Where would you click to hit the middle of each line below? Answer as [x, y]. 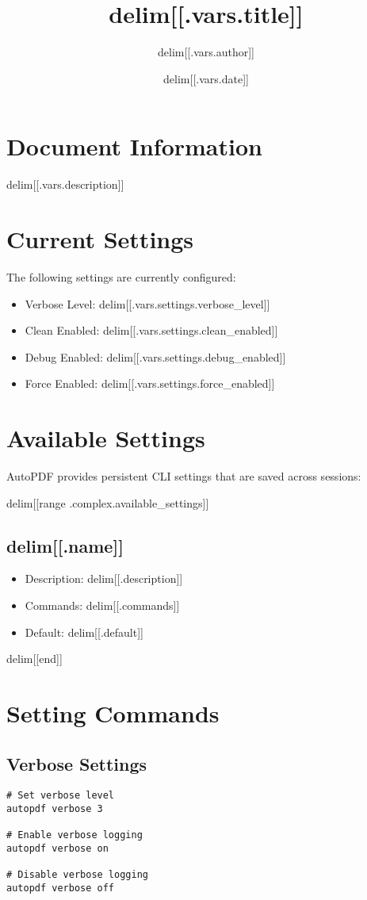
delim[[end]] [34, 659]
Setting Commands [113, 713]
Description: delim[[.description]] [104, 578]
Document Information [134, 146]
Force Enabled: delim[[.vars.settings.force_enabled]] [150, 383]
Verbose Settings [77, 763]
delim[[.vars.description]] [65, 184]
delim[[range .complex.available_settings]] [108, 502]
